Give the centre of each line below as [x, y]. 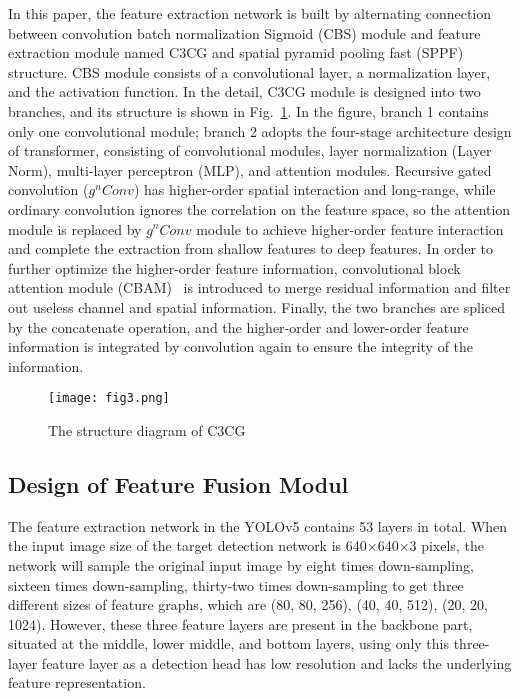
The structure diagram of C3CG [147, 429]
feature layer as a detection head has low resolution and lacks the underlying [276, 662]
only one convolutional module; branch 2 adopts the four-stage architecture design [260, 130]
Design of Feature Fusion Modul [178, 483]
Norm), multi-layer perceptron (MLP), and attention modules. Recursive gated [250, 169]
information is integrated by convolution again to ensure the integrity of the [241, 346]
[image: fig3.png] [109, 398]
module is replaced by [75, 228]
